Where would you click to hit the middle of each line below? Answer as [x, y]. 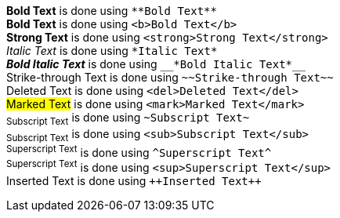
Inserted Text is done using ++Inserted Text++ [134, 180]
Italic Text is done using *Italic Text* [112, 51]
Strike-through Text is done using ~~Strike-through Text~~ [170, 77]
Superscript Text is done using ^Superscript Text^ [139, 151]
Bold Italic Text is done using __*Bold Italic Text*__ [156, 64]
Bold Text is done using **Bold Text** [112, 11]
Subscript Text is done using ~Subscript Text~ [128, 119]
